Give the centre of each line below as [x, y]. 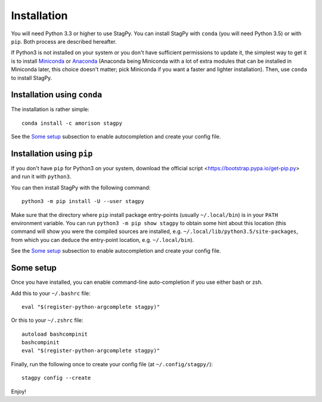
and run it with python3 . [41, 177]
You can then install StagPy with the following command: [81, 188]
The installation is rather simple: [50, 109]
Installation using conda [57, 95]
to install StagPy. [32, 78]
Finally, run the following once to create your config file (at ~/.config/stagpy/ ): [112, 364]
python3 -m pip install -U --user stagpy [83, 201]
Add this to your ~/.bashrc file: [51, 293]
